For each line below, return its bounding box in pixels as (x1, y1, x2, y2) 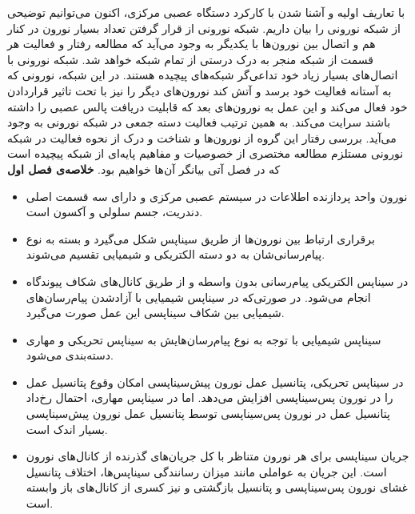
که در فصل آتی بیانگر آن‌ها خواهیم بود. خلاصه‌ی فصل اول (7, 160, 281, 177)
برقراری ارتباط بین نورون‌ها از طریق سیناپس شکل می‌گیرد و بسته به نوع (26, 230, 375, 247)
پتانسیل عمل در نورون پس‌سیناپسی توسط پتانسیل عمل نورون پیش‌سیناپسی (26, 405, 390, 422)
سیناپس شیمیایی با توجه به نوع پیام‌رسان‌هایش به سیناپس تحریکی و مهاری (26, 331, 381, 347)
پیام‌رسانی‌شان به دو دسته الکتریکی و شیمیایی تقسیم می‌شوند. (26, 246, 325, 263)
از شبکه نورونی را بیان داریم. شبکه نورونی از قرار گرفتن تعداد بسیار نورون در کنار (7, 19, 401, 36)
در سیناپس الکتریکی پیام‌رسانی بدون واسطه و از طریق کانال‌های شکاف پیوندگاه (26, 272, 409, 289)
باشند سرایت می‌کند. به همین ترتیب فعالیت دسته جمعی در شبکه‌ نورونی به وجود (7, 114, 391, 131)
